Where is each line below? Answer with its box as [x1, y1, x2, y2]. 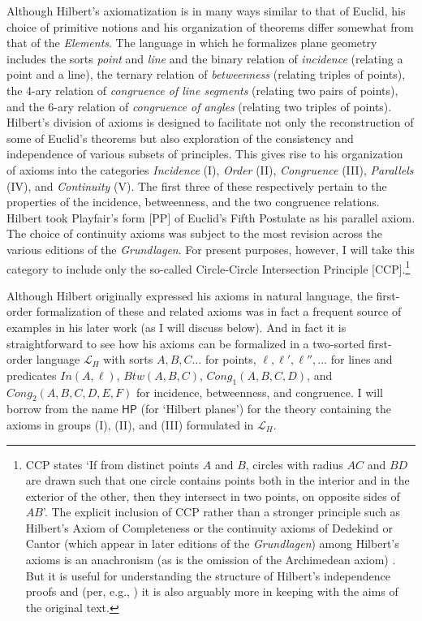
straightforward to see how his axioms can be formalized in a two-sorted [6, 334, 365, 351]
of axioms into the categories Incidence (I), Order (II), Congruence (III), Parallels [6, 161, 414, 178]
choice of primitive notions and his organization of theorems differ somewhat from [6, 18, 414, 35]
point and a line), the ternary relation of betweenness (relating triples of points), [6, 66, 406, 83]
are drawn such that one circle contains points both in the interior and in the [25, 472, 410, 489]
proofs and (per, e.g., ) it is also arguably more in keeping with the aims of [25, 583, 398, 600]
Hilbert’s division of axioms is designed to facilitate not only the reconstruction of [6, 114, 414, 131]
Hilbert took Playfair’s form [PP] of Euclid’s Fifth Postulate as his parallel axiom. [6, 209, 416, 226]
